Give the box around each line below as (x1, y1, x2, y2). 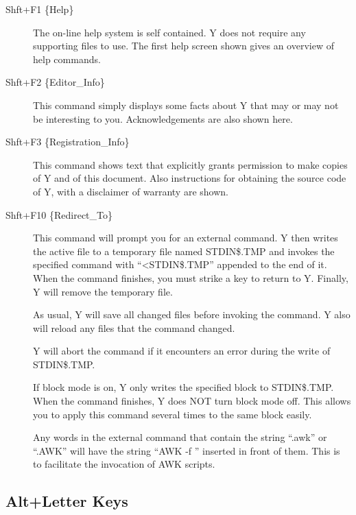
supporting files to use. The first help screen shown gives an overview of (33, 38, 334, 53)
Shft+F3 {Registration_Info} (5, 134, 130, 149)
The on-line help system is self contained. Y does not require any (33, 25, 306, 39)
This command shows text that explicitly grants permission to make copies (33, 157, 348, 171)
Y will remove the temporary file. (33, 284, 173, 298)
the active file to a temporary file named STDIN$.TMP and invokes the (33, 243, 335, 258)
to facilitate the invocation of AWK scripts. (33, 457, 215, 471)
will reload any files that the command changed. (33, 320, 235, 335)
